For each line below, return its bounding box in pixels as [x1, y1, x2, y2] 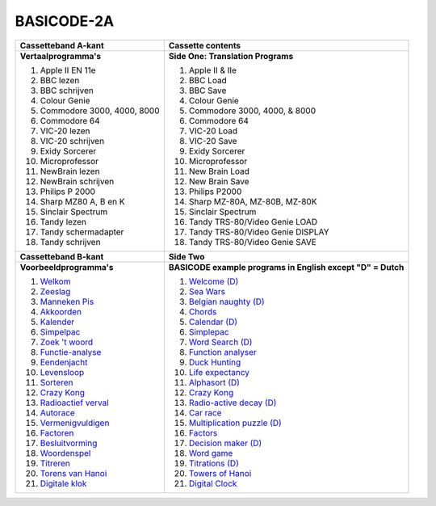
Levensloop [40, 366, 85, 377]
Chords [188, 306, 217, 317]
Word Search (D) [188, 336, 253, 348]
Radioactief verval [40, 397, 109, 408]
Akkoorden [40, 306, 82, 317]
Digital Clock [188, 478, 237, 489]
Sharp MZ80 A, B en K [40, 196, 125, 207]
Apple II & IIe [188, 65, 237, 76]
